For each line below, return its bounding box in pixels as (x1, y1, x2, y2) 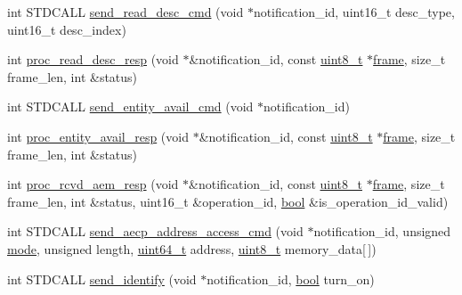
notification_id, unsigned (313, 222, 451, 241)
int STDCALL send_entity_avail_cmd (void (7, 97, 254, 116)
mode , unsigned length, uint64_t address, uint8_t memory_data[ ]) (7, 239, 377, 258)
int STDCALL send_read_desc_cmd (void (7, 3, 244, 20)
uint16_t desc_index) (7, 20, 126, 38)
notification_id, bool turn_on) (207, 269, 375, 288)
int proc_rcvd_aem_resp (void (7, 175, 179, 193)
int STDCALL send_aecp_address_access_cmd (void (7, 222, 304, 241)
